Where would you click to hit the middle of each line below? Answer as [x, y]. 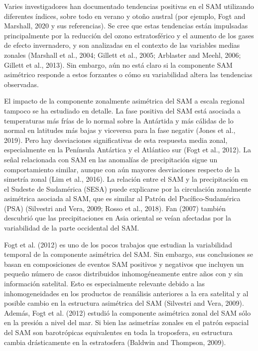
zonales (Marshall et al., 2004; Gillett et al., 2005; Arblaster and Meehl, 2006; [123, 55]
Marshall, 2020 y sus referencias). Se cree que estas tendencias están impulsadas [126, 26]
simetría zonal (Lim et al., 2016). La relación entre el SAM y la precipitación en [126, 179]
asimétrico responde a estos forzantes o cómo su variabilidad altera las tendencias [128, 74]
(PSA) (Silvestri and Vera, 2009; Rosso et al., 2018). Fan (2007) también [115, 208]
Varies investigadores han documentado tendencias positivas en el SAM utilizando [129, 6]
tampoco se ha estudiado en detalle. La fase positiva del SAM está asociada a [123, 110]
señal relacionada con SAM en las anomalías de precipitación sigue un [111, 159]
